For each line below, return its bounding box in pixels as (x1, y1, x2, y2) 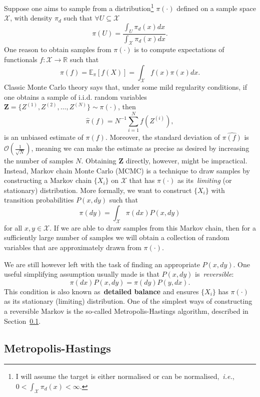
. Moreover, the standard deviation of (105, 132, 220, 142)
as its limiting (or (177, 175, 232, 185)
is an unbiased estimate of (4, 132, 83, 142)
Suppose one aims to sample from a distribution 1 (4, 2, 154, 13)
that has (129, 175, 155, 185)
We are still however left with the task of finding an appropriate (4, 259, 200, 269)
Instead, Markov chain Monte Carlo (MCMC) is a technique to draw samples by (4, 165, 250, 175)
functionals (4, 54, 37, 64)
